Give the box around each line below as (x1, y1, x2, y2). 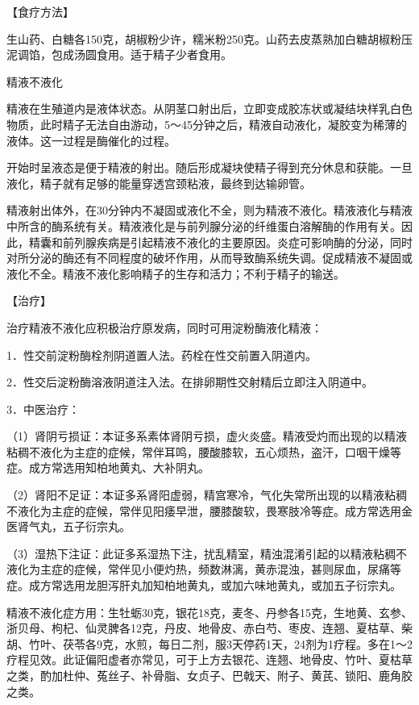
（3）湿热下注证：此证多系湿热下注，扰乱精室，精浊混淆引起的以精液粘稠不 (6, 544, 407, 561)
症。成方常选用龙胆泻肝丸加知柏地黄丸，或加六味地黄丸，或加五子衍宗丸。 (6, 577, 401, 594)
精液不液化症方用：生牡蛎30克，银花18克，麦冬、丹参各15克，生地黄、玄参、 (6, 603, 413, 620)
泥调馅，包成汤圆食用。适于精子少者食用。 (6, 46, 232, 63)
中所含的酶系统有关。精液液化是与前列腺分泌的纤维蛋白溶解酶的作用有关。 (6, 217, 401, 234)
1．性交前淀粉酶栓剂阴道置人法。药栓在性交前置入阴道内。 (6, 346, 317, 363)
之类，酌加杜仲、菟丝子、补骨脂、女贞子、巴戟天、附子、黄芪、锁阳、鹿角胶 (6, 667, 413, 683)
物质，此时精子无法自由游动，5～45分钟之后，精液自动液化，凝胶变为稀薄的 (6, 115, 407, 132)
